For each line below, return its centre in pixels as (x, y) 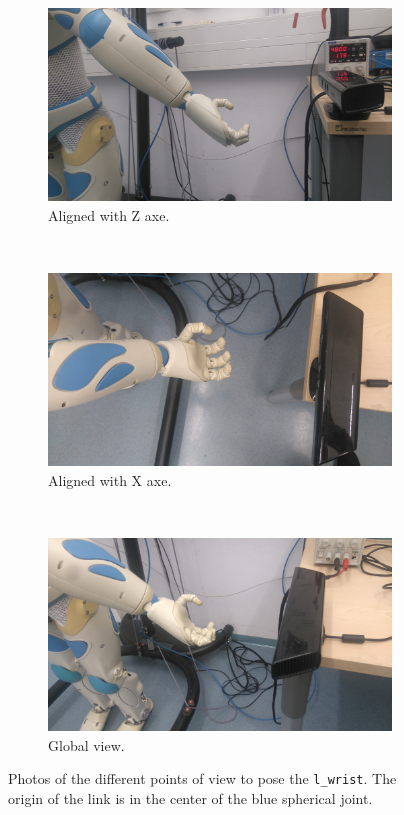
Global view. (86, 744)
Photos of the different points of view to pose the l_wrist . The (202, 778)
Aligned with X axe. (110, 479)
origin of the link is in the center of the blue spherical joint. (190, 797)
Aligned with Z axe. (109, 214)
